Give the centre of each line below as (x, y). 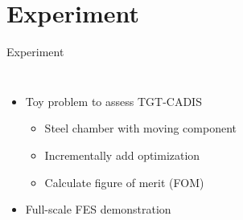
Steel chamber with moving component (141, 128)
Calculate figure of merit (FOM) (124, 182)
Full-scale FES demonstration (98, 209)
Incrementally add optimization (122, 155)
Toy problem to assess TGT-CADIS (113, 101)
